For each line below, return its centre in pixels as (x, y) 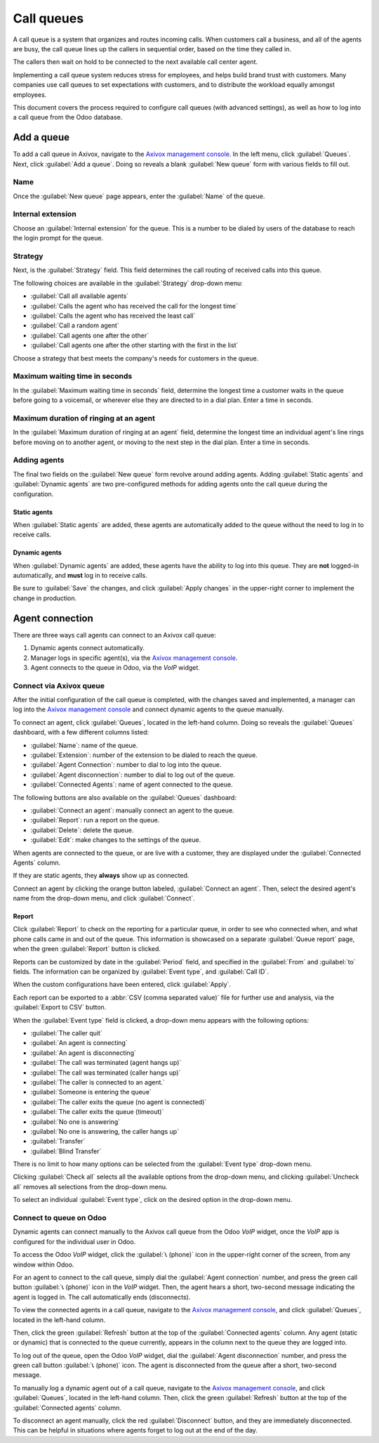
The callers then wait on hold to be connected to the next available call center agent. (135, 62)
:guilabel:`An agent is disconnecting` (83, 1053)
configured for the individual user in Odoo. (74, 1241)
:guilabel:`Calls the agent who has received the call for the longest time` (134, 306)
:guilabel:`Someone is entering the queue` (91, 1092)
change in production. (45, 598)
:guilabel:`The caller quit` (67, 1033)
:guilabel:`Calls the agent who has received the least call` (113, 316)
